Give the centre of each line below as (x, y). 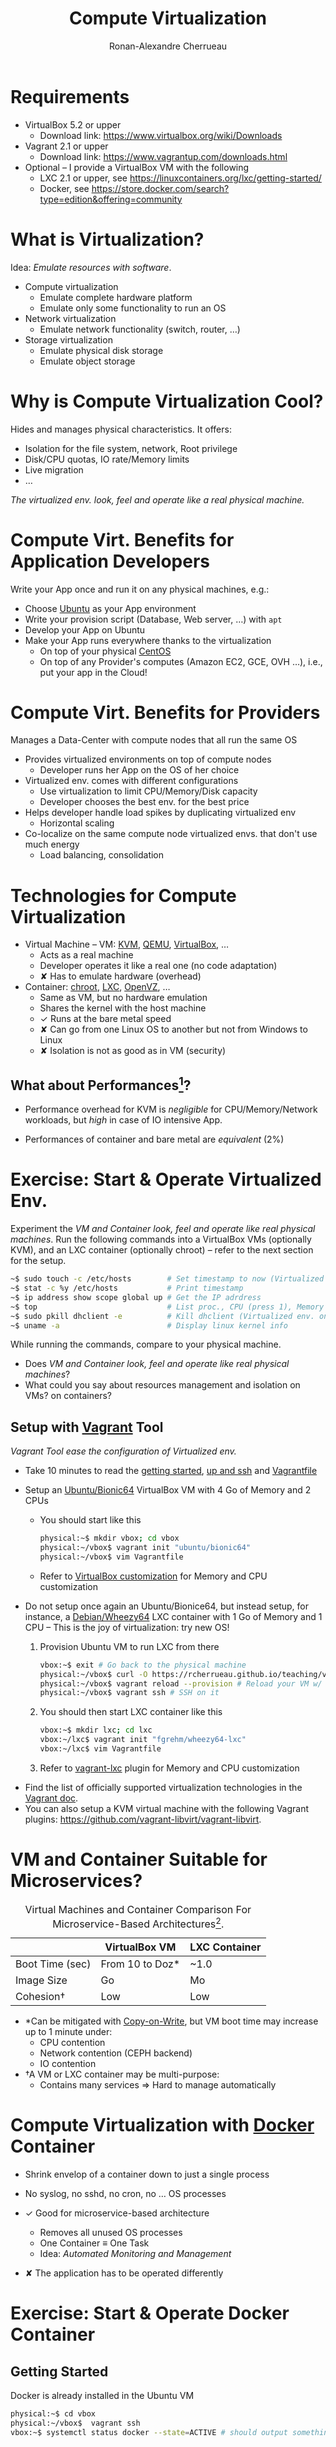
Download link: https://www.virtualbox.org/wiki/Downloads (161, 135)
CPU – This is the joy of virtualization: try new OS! (127, 1627)
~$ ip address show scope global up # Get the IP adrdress (136, 1297)
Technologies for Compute (123, 895)
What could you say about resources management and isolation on (162, 1385)
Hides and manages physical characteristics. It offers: (121, 429)
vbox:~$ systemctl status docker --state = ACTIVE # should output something (171, 2432)
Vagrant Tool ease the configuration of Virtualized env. (123, 1451)
